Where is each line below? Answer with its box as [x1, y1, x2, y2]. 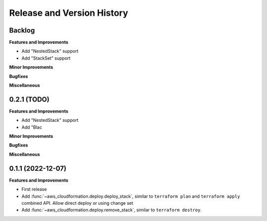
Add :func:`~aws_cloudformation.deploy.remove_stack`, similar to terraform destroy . [21, 207, 202, 213]
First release [21, 186, 47, 192]
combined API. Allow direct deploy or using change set [21, 200, 133, 206]
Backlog [9, 26, 35, 35]
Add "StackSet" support [21, 55, 71, 61]
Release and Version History [9, 7, 129, 18]
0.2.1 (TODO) [9, 95, 49, 104]
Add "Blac [21, 124, 42, 130]
